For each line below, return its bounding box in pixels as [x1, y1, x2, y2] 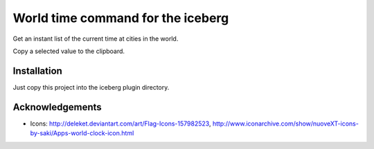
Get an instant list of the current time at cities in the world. [12, 34, 179, 43]
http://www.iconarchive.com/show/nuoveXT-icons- [212, 119, 359, 128]
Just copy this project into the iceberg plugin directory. [12, 83, 170, 91]
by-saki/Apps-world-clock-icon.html [30, 129, 134, 137]
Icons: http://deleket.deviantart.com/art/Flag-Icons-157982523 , [30, 119, 211, 128]
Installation [12, 65, 62, 77]
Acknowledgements [12, 101, 102, 113]
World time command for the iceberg [12, 10, 229, 26]
